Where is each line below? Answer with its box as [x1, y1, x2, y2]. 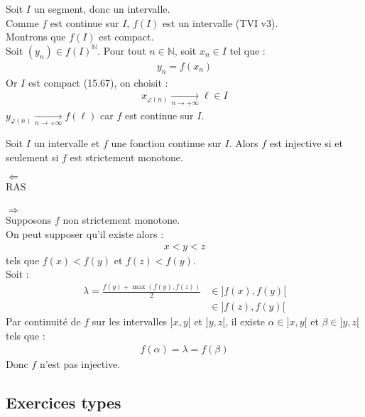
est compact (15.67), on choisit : [28, 75, 168, 90]
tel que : [229, 43, 266, 58]
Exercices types [6, 391, 121, 413]
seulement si [6, 149, 59, 164]
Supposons [6, 212, 52, 227]
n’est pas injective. [39, 357, 121, 372]
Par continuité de [6, 314, 81, 328]
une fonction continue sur [111, 136, 222, 151]
